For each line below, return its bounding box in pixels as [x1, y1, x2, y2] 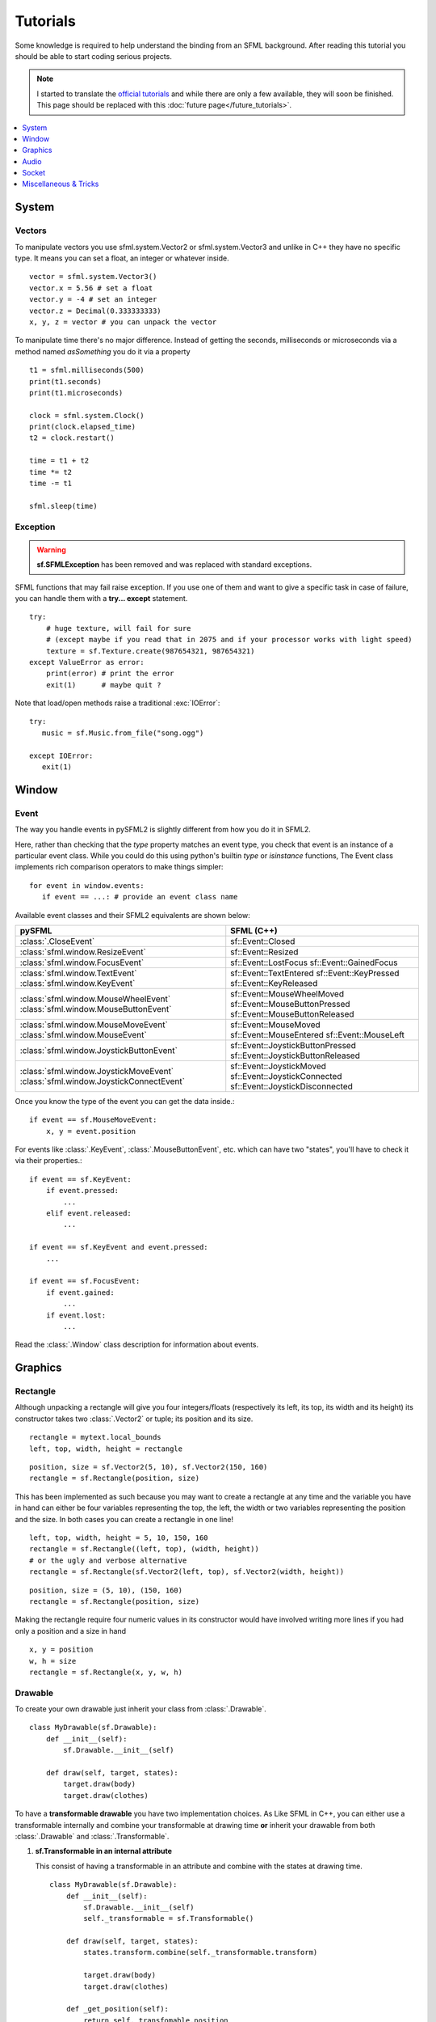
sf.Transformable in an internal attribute [35, 1846, 173, 1856]
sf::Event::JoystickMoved [230, 1060, 327, 1072]
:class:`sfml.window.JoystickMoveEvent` [19, 1065, 174, 1077]
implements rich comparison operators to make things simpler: [15, 862, 224, 872]
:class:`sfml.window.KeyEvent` [19, 977, 136, 988]
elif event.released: [45, 1209, 132, 1218]
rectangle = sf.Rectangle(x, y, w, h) [29, 1667, 183, 1677]
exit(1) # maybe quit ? [45, 680, 161, 689]
